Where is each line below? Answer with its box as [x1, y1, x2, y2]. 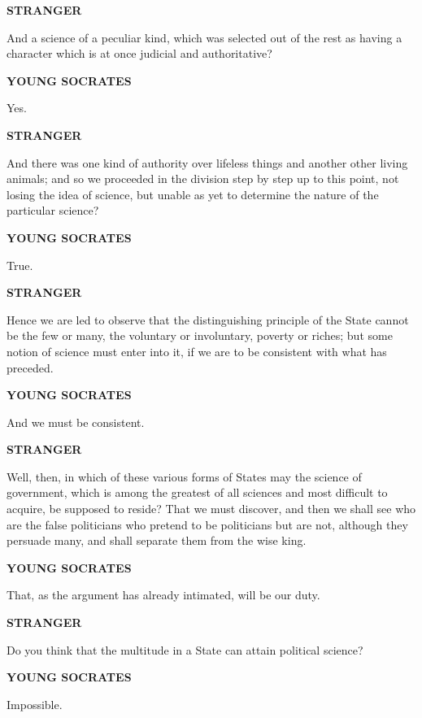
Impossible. [7, 695, 63, 712]
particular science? [7, 202, 99, 219]
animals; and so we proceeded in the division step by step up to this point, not [7, 170, 399, 187]
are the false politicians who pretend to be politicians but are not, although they [7, 516, 408, 533]
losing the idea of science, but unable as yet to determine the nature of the [7, 185, 379, 202]
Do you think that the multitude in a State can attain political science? [7, 641, 363, 658]
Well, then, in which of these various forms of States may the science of [7, 468, 362, 485]
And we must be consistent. [7, 413, 145, 430]
